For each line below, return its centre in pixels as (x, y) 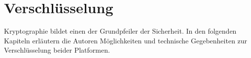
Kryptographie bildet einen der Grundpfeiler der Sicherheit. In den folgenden (120, 31)
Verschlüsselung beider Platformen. (57, 50)
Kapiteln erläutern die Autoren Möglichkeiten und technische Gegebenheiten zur (126, 40)
